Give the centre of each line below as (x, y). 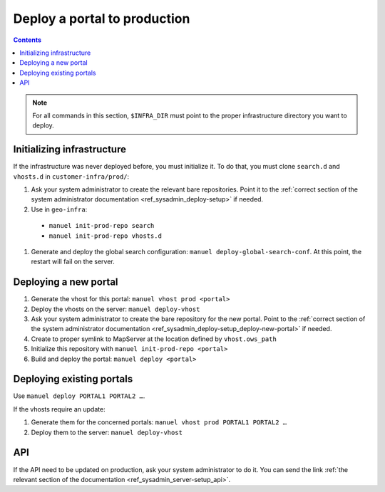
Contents (27, 40)
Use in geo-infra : (59, 209)
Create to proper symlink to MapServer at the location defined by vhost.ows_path (154, 339)
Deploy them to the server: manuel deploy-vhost (107, 432)
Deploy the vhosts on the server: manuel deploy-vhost (115, 309)
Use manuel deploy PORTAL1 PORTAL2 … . (79, 396)
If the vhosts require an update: (60, 409)
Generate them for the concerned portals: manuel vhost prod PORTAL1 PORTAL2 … (159, 422)
